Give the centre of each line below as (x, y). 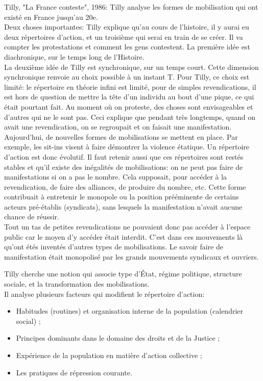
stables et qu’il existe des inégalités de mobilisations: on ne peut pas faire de (124, 167)
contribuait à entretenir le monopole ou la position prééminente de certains (122, 197)
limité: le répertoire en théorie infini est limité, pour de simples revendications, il (130, 86)
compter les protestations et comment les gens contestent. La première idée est (127, 47)
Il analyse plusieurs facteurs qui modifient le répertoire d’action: (104, 294)
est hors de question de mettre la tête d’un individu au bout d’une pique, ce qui (129, 97)
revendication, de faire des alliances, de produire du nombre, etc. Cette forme (125, 186)
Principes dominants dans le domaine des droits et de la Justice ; (118, 338)
